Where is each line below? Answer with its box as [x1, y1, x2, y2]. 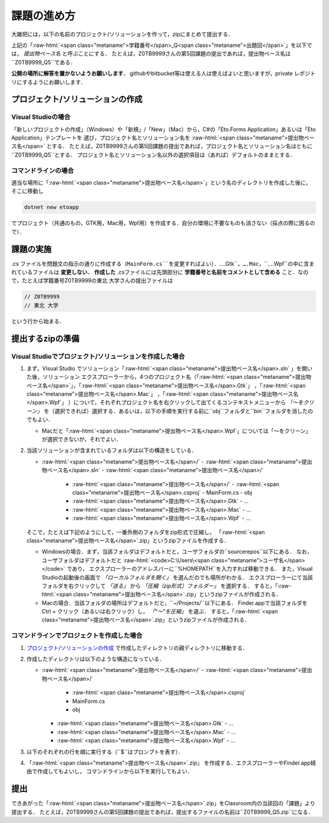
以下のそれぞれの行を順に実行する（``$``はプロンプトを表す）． [26, 748, 184, 755]
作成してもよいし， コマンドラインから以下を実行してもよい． [37, 768, 193, 775]
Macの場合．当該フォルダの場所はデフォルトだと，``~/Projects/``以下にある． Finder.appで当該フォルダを [41, 599, 308, 606]
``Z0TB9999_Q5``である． [11, 58, 76, 66]
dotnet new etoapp [24, 204, 79, 211]
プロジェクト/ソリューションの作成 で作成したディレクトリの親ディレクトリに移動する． [26, 644, 248, 651]
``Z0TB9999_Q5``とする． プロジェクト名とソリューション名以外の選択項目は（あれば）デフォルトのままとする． [11, 151, 295, 158]
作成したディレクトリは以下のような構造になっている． [26, 655, 165, 662]
